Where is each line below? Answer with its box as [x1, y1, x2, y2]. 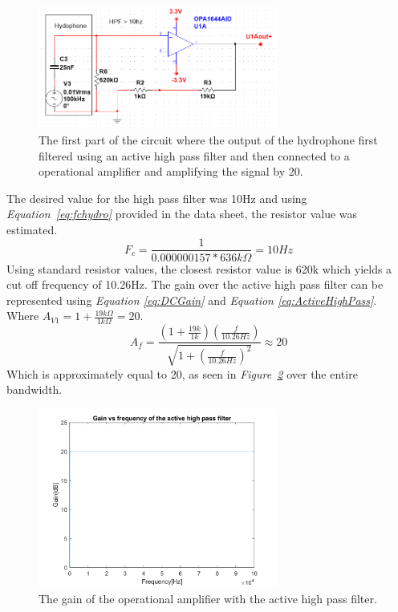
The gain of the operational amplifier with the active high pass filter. [39, 590, 377, 606]
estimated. [6, 221, 58, 237]
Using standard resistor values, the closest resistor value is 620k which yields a [6, 260, 392, 277]
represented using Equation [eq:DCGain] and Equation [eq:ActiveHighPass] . [6, 291, 377, 308]
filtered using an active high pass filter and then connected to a [39, 147, 350, 164]
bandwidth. [6, 381, 63, 398]
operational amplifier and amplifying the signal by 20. [39, 163, 303, 180]
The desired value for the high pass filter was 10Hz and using [6, 189, 307, 206]
